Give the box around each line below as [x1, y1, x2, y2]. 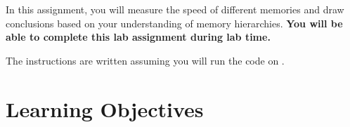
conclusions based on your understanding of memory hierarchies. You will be [6, 15, 343, 30]
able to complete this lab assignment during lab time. [6, 29, 271, 44]
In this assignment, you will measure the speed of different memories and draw [6, 2, 344, 16]
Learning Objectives [6, 94, 204, 123]
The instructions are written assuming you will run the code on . [6, 53, 285, 67]
